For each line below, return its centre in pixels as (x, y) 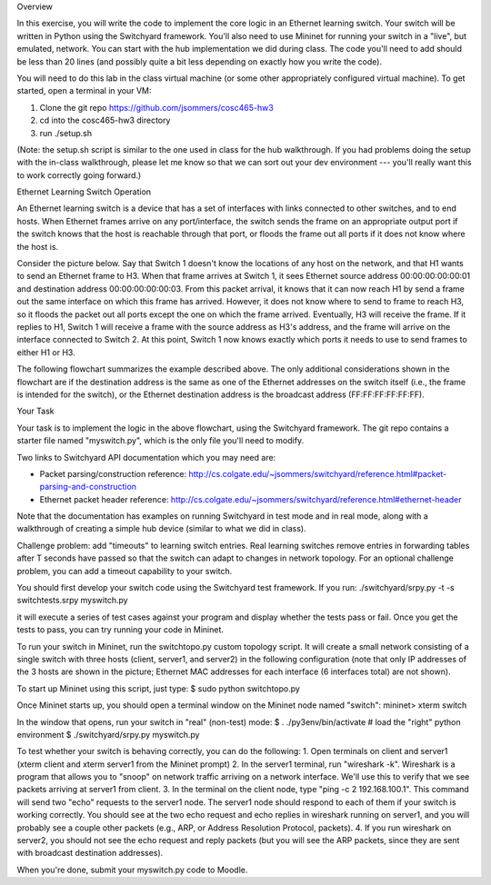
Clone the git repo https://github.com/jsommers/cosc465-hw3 (157, 107)
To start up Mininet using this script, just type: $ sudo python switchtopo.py (158, 688)
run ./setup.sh (66, 133)
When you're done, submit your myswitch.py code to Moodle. (132, 870)
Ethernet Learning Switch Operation (84, 192)
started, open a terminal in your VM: (84, 91)
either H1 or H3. (46, 352)
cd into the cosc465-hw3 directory (105, 120)
